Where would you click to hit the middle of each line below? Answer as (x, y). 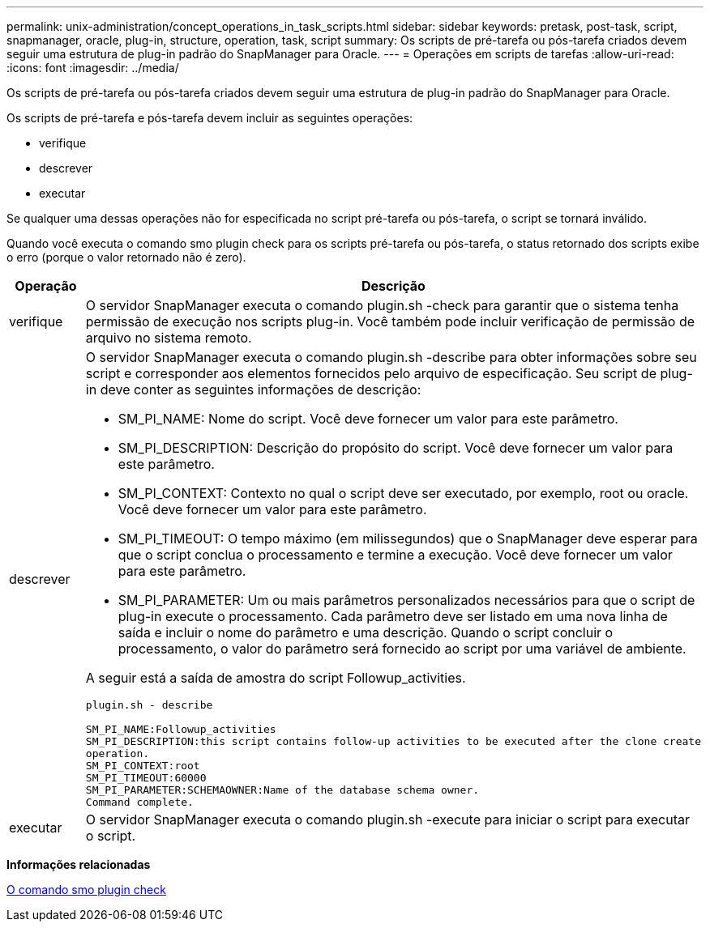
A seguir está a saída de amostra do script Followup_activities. (276, 678)
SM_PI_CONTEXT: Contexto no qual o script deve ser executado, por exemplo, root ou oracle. (403, 493)
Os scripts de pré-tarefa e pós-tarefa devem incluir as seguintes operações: (210, 118)
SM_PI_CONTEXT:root (143, 766)
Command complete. (139, 802)
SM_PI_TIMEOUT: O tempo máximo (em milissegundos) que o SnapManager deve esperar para (408, 538)
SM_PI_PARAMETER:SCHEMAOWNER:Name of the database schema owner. (282, 790)
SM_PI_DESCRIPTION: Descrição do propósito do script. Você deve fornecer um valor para (396, 448)
